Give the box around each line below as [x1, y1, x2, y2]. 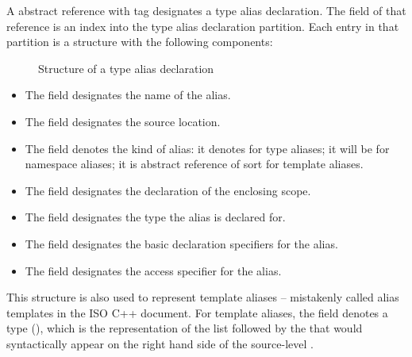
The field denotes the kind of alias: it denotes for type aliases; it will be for [25, 140, 390, 156]
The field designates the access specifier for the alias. [25, 262, 282, 278]
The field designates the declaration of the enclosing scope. [25, 182, 311, 198]
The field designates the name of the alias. [25, 86, 231, 103]
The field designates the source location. [25, 113, 221, 129]
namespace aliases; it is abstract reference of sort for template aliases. [25, 155, 364, 172]
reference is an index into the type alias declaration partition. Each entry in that [6, 17, 399, 34]
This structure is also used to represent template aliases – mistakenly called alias [6, 289, 399, 305]
